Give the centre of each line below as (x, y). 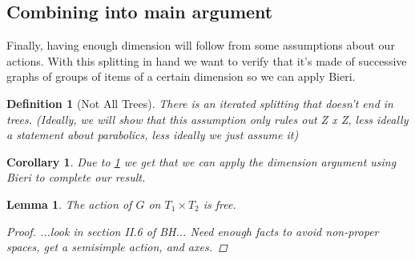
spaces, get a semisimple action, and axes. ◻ (117, 247)
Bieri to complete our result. (76, 177)
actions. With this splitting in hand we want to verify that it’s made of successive (207, 60)
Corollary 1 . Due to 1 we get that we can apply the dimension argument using (201, 161)
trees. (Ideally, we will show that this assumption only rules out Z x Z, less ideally (207, 119)
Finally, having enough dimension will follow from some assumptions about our (201, 45)
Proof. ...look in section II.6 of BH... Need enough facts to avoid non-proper (193, 231)
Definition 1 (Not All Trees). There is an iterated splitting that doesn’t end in (200, 103)
